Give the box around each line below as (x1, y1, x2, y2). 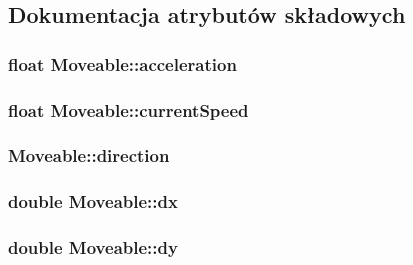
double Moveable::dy (8, 235, 178, 260)
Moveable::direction (8, 143, 170, 168)
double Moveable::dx (8, 189, 178, 214)
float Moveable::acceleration (8, 51, 237, 76)
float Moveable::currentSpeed (8, 97, 249, 122)
